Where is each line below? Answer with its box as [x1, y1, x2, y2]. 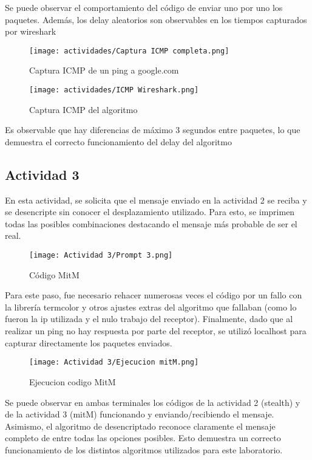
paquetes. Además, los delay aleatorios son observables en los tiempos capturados [5, 13, 307, 26]
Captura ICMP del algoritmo [29, 103, 138, 115]
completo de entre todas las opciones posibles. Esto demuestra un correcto [5, 431, 281, 444]
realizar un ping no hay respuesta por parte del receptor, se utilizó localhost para [5, 324, 307, 337]
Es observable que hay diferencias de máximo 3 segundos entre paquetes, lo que [5, 123, 300, 136]
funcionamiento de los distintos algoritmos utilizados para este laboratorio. [5, 443, 283, 456]
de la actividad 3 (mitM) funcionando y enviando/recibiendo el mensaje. [5, 408, 274, 421]
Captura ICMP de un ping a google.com [29, 64, 179, 77]
